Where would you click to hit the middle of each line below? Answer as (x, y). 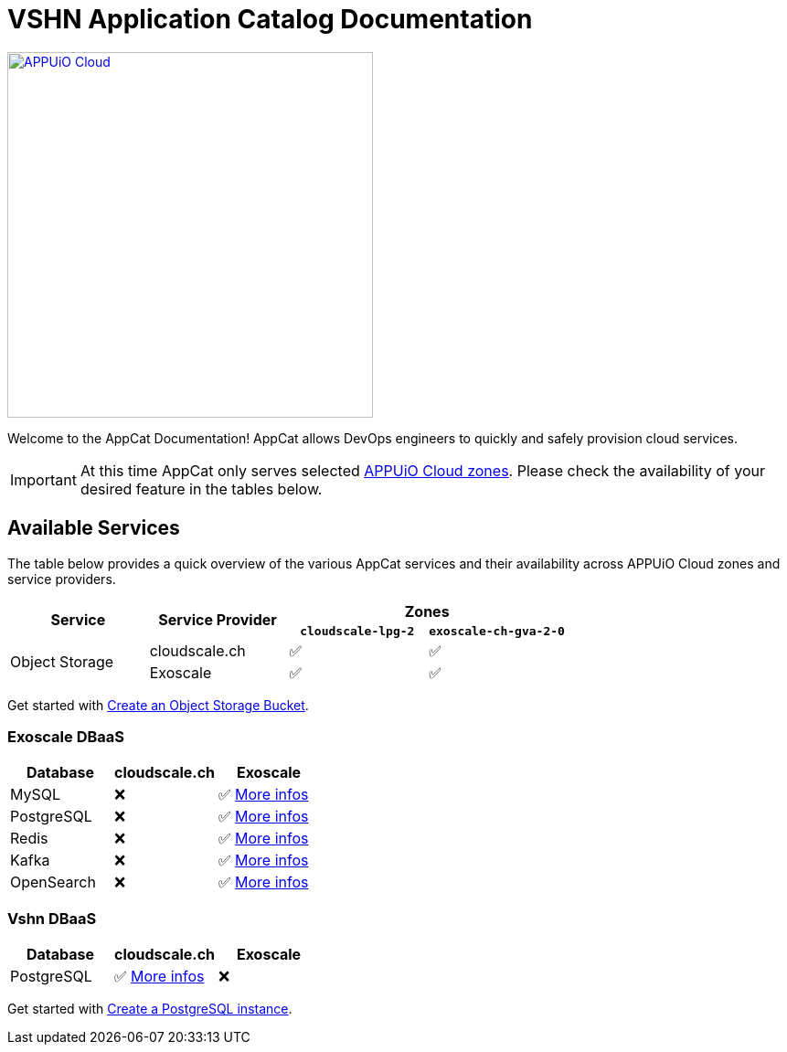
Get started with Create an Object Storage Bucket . (158, 705)
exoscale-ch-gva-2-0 (497, 631)
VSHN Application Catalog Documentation (270, 19)
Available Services (94, 528)
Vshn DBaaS (52, 918)
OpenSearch (53, 882)
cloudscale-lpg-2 (357, 631)
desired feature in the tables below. (201, 489)
